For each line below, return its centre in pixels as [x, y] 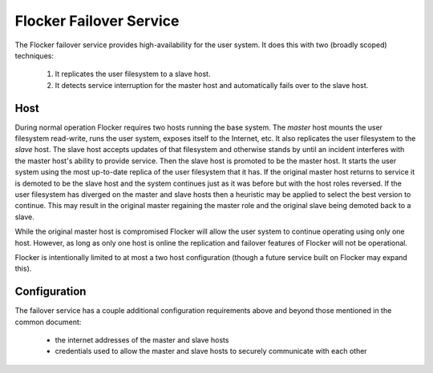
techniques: [34, 55]
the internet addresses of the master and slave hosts [142, 340]
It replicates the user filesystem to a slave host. [133, 74]
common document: [48, 322]
